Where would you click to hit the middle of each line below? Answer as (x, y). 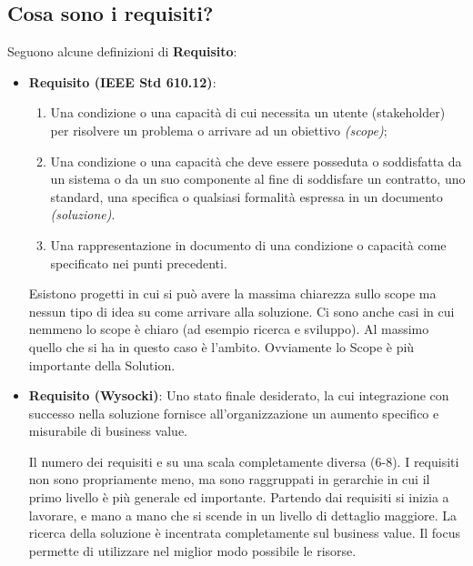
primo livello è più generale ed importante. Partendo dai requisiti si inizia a (239, 497)
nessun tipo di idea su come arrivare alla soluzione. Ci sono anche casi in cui (242, 311)
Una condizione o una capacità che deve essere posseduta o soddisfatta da (256, 161)
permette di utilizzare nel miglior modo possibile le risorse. (192, 550)
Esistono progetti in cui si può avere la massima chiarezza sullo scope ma (232, 293)
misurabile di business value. (108, 431)
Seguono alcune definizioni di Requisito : (122, 51)
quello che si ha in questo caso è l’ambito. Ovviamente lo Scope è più (221, 346)
